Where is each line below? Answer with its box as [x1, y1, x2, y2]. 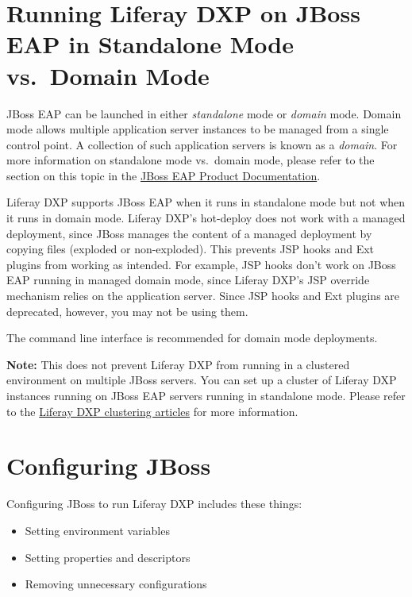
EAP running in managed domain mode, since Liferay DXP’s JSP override [6, 272, 370, 288]
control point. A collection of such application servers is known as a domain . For [6, 136, 398, 152]
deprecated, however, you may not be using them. [6, 302, 248, 319]
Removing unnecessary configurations [25, 576, 207, 592]
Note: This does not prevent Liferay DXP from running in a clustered [6, 356, 350, 372]
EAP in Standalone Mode [6, 28, 294, 60]
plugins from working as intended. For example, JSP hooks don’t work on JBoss [6, 256, 396, 272]
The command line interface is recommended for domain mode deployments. [6, 329, 378, 346]
